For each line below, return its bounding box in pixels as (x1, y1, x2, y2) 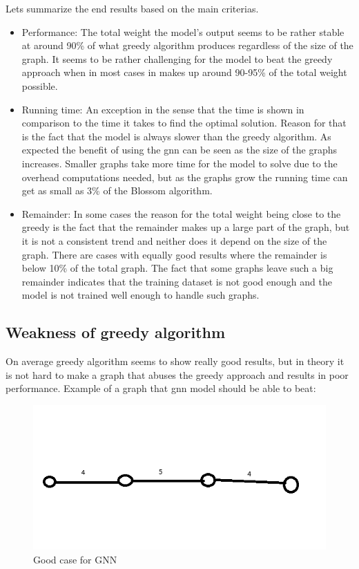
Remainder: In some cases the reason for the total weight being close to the (21, 206, 341, 221)
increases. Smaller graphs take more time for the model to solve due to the (21, 156, 338, 170)
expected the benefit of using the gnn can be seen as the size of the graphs (21, 142, 337, 157)
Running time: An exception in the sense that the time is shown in (21, 102, 304, 116)
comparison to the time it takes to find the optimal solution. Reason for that (21, 115, 347, 130)
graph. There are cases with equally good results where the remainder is (21, 247, 327, 261)
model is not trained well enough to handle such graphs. (21, 288, 260, 302)
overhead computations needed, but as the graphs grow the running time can (21, 169, 348, 184)
